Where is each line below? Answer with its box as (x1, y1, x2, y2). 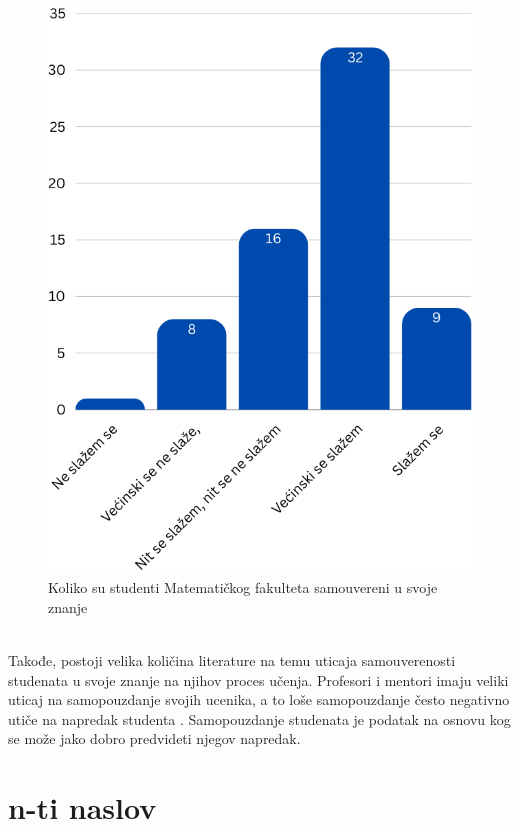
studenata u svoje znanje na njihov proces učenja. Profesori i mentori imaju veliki (8, 669, 509, 690)
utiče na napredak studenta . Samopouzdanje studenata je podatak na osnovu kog (8, 708, 511, 729)
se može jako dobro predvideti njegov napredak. (8, 728, 301, 749)
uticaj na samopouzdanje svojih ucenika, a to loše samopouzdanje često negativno (8, 689, 510, 710)
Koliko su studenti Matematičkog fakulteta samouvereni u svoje (48, 577, 438, 598)
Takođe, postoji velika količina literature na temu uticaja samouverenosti (8, 649, 456, 670)
